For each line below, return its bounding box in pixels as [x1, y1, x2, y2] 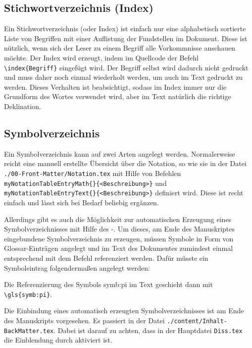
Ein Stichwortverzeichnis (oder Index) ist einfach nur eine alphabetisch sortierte [4, 23, 246, 34]
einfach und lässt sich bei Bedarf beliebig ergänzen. [4, 197, 159, 207]
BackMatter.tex [4, 327, 54, 335]
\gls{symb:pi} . [4, 289, 52, 299]
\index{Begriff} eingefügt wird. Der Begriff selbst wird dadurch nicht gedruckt [4, 62, 249, 72]
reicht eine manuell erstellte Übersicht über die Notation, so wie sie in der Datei [4, 158, 247, 169]
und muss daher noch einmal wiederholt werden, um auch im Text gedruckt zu [4, 72, 243, 82]
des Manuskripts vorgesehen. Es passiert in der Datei [4, 315, 165, 325]
